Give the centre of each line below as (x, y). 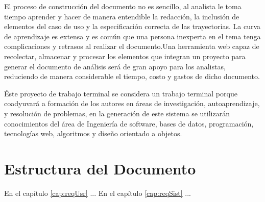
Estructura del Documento (100, 168)
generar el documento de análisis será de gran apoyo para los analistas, (115, 66)
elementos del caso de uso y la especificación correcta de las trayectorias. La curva (132, 26)
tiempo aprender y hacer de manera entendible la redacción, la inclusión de (122, 16)
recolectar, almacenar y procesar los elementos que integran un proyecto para (125, 56)
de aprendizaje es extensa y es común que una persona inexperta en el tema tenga (132, 36)
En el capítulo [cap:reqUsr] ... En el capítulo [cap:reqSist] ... (98, 193)
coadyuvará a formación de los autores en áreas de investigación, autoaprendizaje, (132, 103)
